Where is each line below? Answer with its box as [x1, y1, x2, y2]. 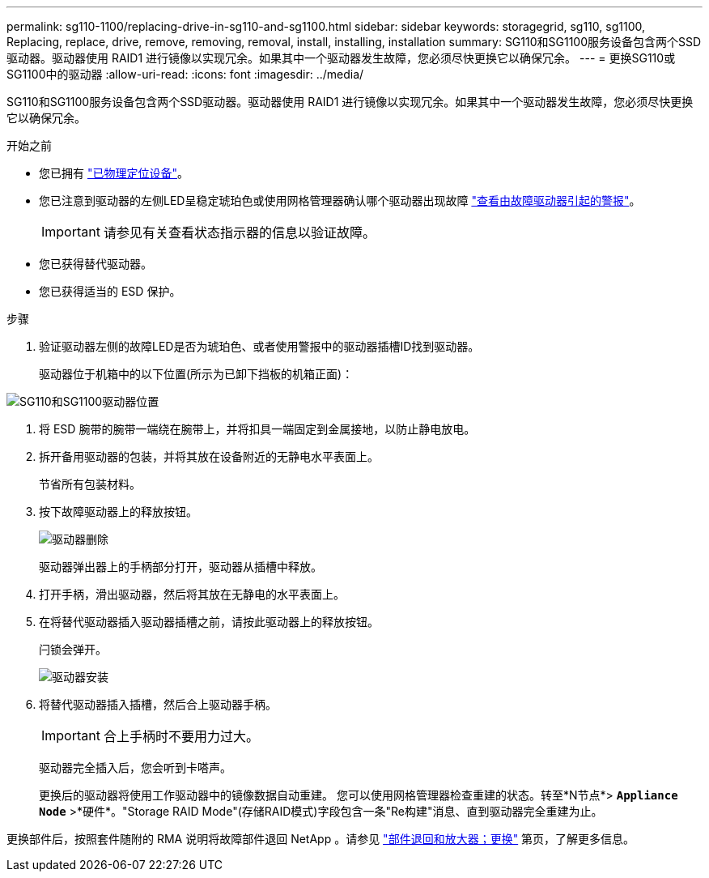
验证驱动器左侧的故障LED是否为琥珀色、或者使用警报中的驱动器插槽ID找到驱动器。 [39, 339, 480, 353]
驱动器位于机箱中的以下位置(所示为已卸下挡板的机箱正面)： [39, 367, 354, 381]
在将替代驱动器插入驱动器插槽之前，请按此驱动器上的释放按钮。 [39, 615, 379, 629]
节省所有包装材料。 [39, 477, 141, 491]
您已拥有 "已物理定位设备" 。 [39, 166, 189, 180]
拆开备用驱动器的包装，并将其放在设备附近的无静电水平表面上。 [39, 450, 379, 463]
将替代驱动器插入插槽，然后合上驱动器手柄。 [39, 697, 277, 711]
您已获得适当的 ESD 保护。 [39, 284, 181, 298]
